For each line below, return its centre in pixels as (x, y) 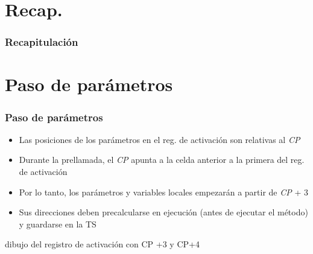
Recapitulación (42, 42)
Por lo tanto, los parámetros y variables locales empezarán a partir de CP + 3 (163, 192)
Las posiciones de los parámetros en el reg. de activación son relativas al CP (160, 139)
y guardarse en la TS (58, 224)
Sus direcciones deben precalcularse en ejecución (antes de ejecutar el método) (163, 212)
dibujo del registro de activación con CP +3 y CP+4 (102, 244)
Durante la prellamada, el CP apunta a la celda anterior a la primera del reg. (162, 160)
